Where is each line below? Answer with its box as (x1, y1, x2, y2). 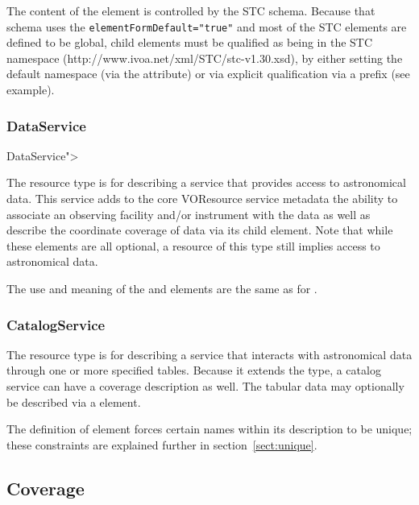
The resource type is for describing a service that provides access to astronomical (6, 174, 406, 191)
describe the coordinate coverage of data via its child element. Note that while (6, 221, 393, 238)
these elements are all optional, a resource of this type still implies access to (6, 237, 380, 254)
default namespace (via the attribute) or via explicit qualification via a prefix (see (6, 65, 410, 82)
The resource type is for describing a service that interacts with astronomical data (6, 346, 413, 362)
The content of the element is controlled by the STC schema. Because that (6, 2, 375, 19)
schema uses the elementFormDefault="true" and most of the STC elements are (6, 18, 407, 35)
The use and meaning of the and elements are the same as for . (6, 280, 317, 296)
